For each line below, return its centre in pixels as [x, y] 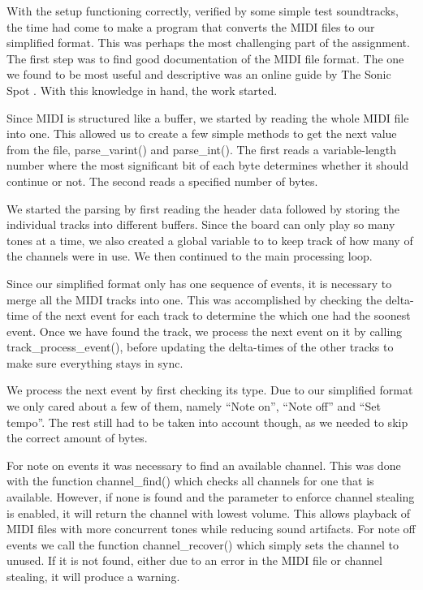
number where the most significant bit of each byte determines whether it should [208, 165]
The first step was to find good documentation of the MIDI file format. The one [205, 58]
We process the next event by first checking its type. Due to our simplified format [210, 390]
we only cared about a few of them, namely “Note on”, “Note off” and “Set [194, 406]
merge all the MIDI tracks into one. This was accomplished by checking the [194, 299]
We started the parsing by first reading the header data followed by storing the [203, 208]
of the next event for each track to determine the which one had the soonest [221, 315]
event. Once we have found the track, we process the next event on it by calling [205, 331]
